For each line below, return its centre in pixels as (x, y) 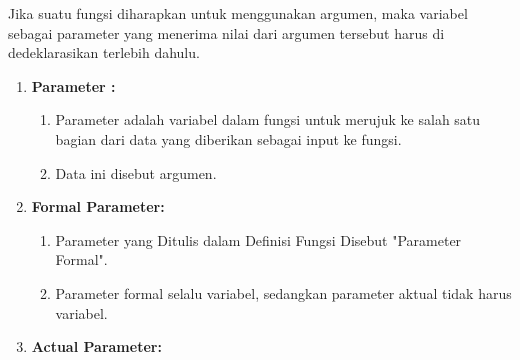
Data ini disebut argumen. (136, 172)
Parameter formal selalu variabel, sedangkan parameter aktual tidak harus (283, 292)
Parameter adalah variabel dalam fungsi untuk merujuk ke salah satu (268, 119)
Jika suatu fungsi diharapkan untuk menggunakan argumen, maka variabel (238, 13)
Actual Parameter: (96, 346)
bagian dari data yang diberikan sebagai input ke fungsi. (228, 138)
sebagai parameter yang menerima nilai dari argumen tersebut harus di (226, 32)
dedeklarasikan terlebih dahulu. (104, 52)
